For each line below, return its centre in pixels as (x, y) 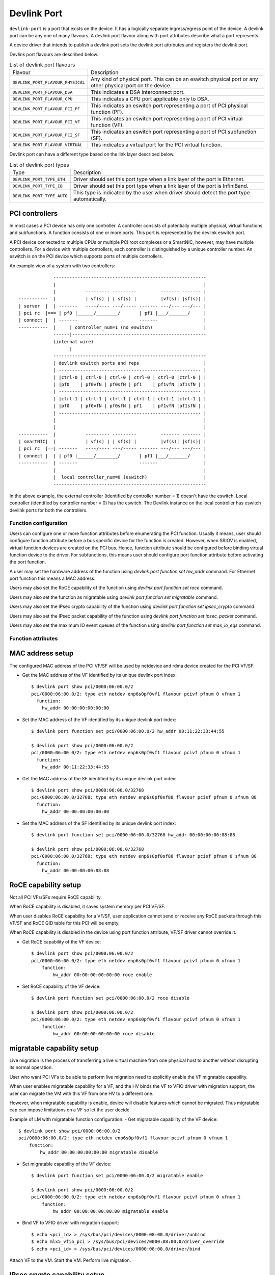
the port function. (28, 562)
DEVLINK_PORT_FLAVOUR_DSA (43, 92)
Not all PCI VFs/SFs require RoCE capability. (56, 897)
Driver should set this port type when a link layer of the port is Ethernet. (159, 180)
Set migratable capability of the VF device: (67, 1164)
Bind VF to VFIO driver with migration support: (71, 1223)
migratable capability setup (54, 1048)
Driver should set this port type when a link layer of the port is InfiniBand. (161, 186)
